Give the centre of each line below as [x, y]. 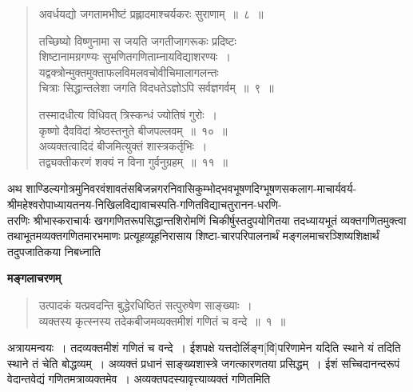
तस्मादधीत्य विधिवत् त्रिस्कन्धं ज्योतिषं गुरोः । [128, 114]
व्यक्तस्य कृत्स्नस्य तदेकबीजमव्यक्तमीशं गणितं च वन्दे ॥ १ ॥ [162, 320]
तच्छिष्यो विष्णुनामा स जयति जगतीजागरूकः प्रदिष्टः [137, 40]
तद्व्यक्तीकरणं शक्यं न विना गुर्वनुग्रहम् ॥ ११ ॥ [133, 161]
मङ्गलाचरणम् [34, 278]
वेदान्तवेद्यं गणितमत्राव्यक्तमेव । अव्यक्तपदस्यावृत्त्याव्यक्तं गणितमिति [139, 379]
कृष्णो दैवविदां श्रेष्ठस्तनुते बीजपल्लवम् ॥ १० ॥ [133, 130]
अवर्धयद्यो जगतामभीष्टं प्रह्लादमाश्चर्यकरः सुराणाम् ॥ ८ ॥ [151, 14]
